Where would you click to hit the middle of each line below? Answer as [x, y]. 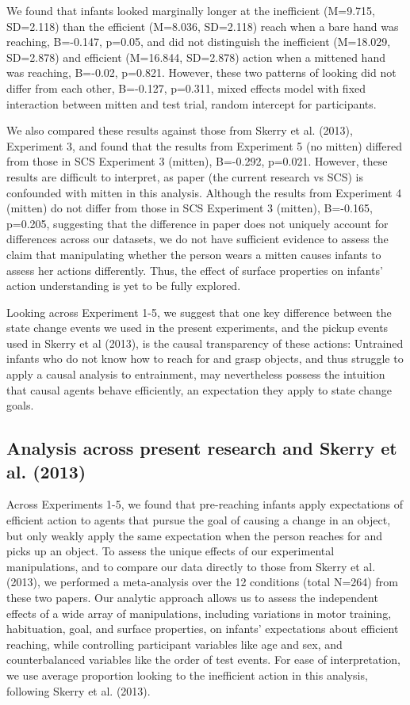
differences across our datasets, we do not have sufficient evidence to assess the [197, 239]
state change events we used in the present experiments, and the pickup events [197, 328]
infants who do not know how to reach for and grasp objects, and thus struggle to [205, 358]
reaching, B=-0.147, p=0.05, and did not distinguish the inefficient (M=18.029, [199, 42]
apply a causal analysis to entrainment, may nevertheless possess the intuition [196, 374]
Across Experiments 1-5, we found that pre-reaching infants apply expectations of [205, 504]
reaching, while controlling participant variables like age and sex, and [174, 644]
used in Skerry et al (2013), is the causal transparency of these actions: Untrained [205, 343]
